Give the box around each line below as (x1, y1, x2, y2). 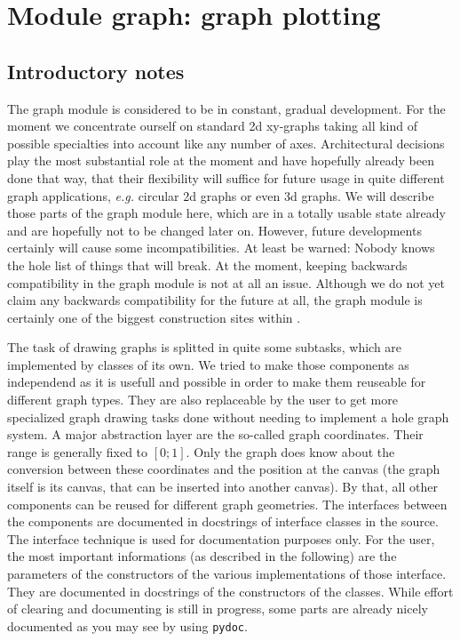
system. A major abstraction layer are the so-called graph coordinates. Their (7, 425, 424, 444)
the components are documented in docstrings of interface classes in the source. (7, 512, 439, 531)
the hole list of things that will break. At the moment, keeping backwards (7, 255, 408, 274)
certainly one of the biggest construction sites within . (7, 308, 301, 326)
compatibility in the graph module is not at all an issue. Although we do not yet (7, 273, 446, 292)
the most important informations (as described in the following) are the (7, 547, 397, 565)
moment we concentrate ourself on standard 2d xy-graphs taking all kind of (7, 116, 418, 135)
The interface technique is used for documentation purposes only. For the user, (7, 529, 435, 548)
